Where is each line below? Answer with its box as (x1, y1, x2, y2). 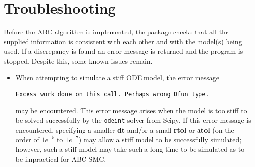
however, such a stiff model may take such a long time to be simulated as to (15, 144, 245, 154)
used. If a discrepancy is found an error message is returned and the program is (4, 46, 243, 56)
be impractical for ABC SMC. (15, 153, 106, 164)
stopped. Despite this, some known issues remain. (4, 55, 153, 66)
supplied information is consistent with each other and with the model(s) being (4, 36, 242, 46)
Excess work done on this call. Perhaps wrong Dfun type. (15, 91, 209, 98)
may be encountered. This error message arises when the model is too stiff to (15, 105, 247, 115)
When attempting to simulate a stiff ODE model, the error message (15, 72, 219, 82)
